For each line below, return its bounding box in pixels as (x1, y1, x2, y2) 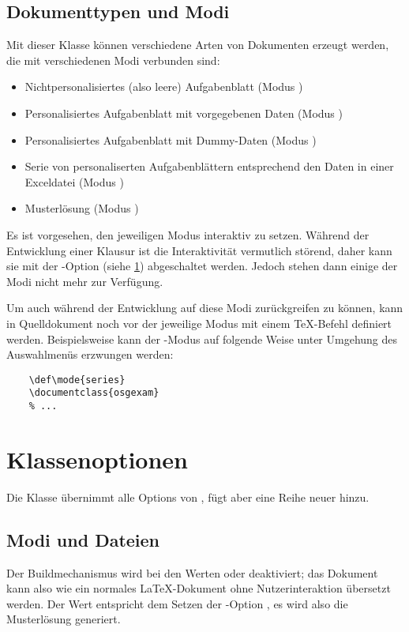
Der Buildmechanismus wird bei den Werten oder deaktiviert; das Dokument (6, 564, 378, 581)
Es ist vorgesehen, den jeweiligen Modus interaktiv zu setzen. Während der (6, 226, 370, 243)
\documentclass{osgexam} (28, 387, 159, 399)
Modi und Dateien (6, 527, 160, 551)
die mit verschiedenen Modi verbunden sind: (6, 51, 220, 68)
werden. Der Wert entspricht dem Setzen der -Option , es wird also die (6, 595, 348, 611)
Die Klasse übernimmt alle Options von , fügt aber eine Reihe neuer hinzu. (6, 488, 370, 505)
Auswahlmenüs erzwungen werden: (6, 346, 174, 363)
